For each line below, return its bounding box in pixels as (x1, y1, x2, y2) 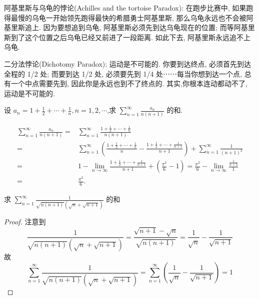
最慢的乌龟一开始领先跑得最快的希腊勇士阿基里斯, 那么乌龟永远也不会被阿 (10, 12, 253, 23)
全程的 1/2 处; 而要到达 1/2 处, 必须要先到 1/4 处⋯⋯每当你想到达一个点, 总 (4, 68, 251, 79)
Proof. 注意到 (4, 216, 46, 227)
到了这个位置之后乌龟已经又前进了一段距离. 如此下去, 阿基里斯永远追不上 (10, 32, 251, 42)
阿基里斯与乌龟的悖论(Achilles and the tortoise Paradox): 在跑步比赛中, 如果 (4, 3, 246, 13)
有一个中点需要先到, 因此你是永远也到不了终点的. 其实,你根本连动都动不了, (4, 78, 247, 89)
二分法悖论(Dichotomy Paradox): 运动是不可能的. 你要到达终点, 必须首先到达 (4, 58, 251, 69)
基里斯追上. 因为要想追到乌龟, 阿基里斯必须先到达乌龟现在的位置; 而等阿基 (4, 22, 248, 33)
